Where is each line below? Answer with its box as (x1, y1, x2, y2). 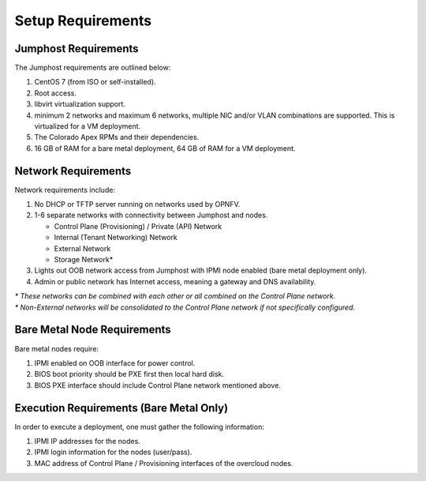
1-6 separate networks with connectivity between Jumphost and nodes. (34, 210, 268, 220)
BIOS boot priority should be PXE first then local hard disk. (34, 370, 225, 379)
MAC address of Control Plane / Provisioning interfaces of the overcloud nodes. (34, 458, 293, 468)
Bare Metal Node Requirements (14, 323, 171, 336)
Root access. (34, 88, 77, 98)
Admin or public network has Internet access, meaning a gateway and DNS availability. (34, 276, 316, 286)
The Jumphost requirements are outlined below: (14, 63, 171, 73)
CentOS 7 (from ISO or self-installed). (34, 77, 157, 87)
